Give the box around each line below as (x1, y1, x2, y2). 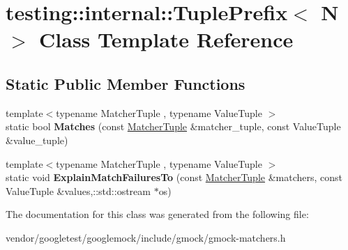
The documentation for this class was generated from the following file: (6, 207, 309, 221)
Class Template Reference (39, 25, 294, 54)
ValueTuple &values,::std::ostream (6, 183, 151, 198)
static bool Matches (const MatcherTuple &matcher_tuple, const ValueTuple (6, 119, 341, 134)
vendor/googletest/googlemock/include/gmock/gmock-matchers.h (6, 230, 286, 244)
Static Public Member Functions (6, 72, 245, 94)
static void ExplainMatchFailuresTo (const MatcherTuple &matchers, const (6, 170, 343, 185)
